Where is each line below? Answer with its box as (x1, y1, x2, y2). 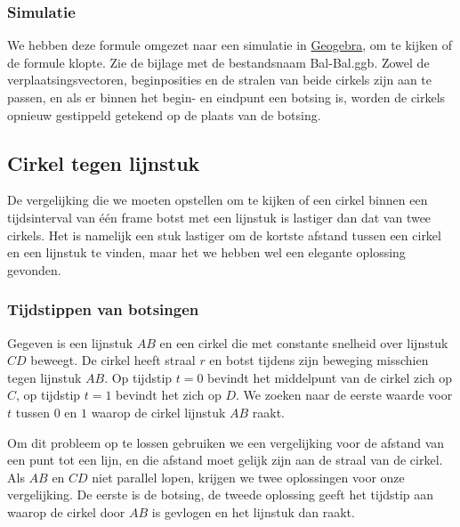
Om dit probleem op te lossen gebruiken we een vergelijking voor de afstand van (7, 433, 445, 451)
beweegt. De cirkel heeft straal (30, 351, 196, 369)
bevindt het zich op (116, 385, 222, 404)
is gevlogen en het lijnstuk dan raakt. (151, 502, 355, 521)
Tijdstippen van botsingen (7, 298, 199, 320)
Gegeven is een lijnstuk (7, 333, 133, 352)
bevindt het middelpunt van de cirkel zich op (207, 368, 453, 386)
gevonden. (7, 260, 61, 279)
